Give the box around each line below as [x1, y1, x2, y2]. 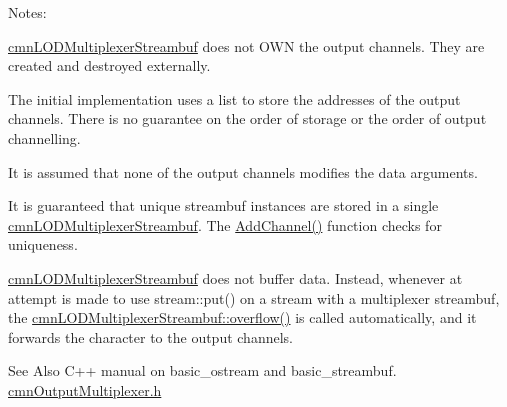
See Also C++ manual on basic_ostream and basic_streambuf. [8, 360, 397, 381]
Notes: [8, 2, 47, 22]
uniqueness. [8, 234, 78, 255]
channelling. [8, 127, 81, 148]
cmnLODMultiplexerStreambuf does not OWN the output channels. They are [8, 35, 485, 56]
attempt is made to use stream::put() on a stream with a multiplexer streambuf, [8, 287, 500, 308]
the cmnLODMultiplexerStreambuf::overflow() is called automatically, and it [8, 307, 477, 328]
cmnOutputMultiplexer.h [8, 379, 162, 400]
